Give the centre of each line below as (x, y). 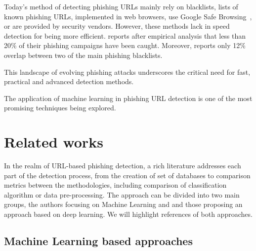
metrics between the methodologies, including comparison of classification (115, 185)
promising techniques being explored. (60, 108)
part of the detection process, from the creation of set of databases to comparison (127, 175)
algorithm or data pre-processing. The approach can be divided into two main (122, 194)
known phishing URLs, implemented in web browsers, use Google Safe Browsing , (128, 16)
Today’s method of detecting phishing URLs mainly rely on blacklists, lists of (121, 6)
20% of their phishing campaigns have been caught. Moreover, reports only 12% (125, 45)
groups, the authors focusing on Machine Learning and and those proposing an (123, 204)
